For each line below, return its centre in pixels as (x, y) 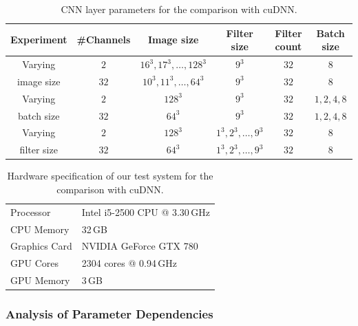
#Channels (104, 40)
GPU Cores (35, 263)
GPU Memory (40, 280)
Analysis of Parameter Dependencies (109, 314)
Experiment (39, 40)
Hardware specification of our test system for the (110, 176)
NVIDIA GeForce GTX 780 (140, 246)
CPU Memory (40, 229)
